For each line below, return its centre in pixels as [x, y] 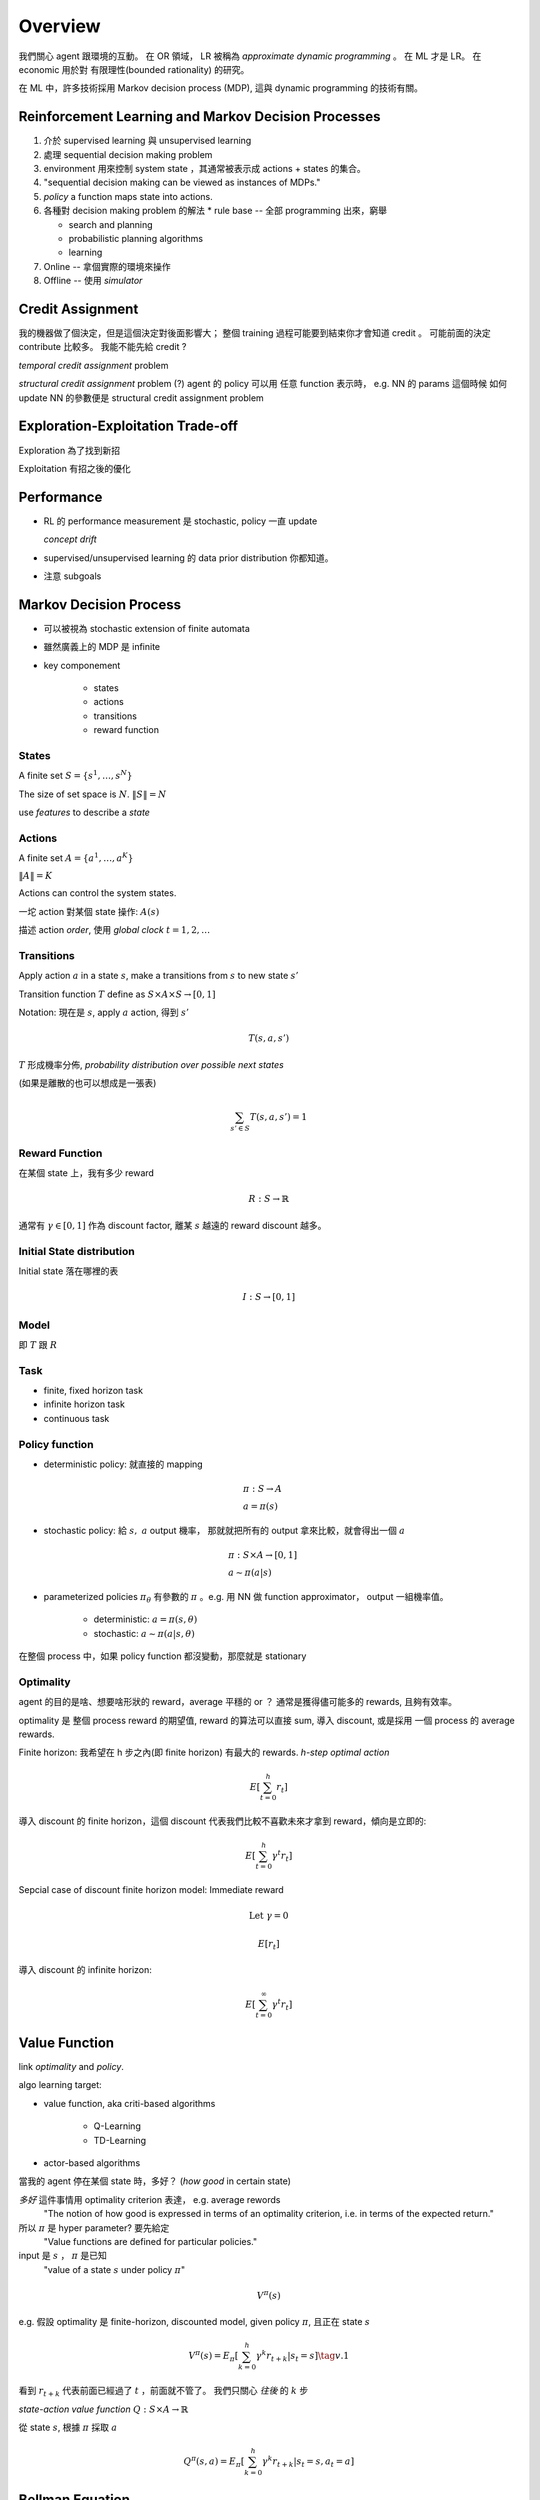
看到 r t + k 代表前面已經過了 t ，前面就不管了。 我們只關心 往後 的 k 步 [163, 2392]
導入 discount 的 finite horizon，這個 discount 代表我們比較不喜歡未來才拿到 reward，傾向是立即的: [222, 1821]
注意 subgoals [72, 576]
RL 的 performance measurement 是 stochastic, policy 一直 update [180, 521]
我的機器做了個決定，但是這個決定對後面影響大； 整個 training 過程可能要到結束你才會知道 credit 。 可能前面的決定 [254, 333]
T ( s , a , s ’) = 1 [278, 1117]
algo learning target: [60, 2085]
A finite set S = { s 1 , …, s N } [76, 775]
